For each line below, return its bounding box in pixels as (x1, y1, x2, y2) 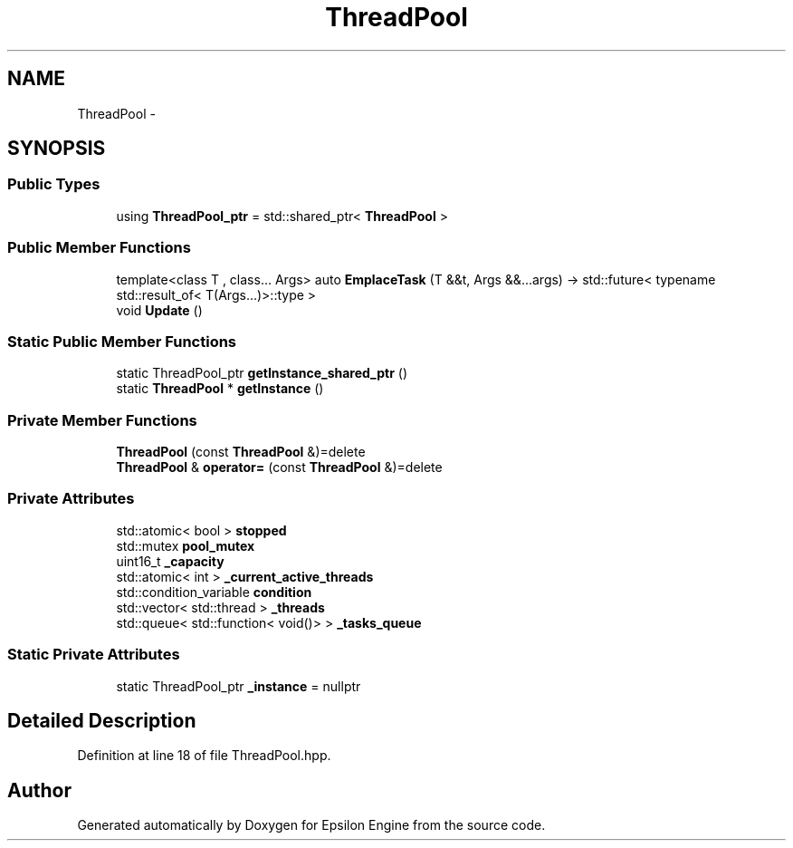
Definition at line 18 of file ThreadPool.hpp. (77, 747, 331, 764)
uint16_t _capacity (116, 553, 225, 569)
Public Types (7, 175, 100, 194)
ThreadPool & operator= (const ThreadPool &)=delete (116, 459, 443, 476)
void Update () (116, 302, 203, 318)
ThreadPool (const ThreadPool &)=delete (116, 444, 366, 460)
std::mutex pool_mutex (116, 537, 255, 554)
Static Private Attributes (7, 645, 180, 664)
